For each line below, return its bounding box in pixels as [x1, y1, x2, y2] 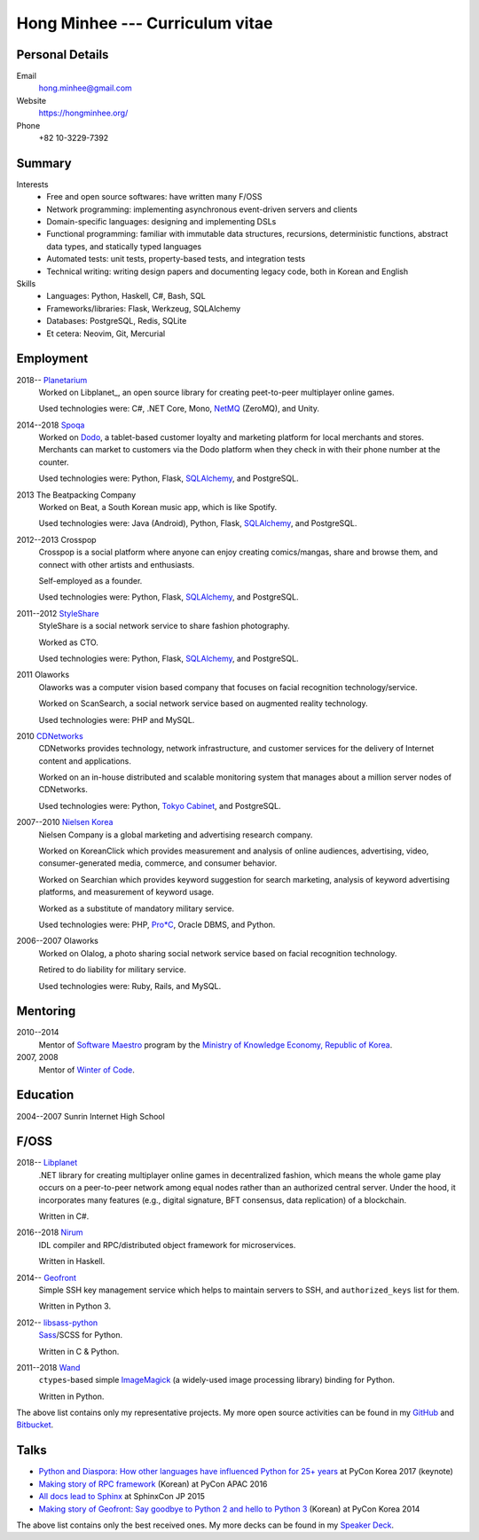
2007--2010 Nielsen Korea [16, 817, 114, 828]
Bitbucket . [16, 1419, 54, 1430]
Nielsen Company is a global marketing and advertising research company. [38, 829, 313, 840]
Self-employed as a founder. [38, 575, 143, 585]
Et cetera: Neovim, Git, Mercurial [46, 328, 166, 339]
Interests [16, 178, 49, 190]
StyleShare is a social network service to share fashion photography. [38, 621, 290, 632]
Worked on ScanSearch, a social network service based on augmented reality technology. [38, 698, 368, 709]
